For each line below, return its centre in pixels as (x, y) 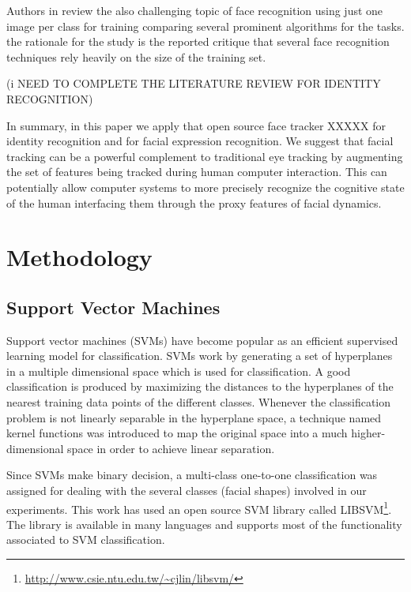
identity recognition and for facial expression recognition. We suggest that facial (200, 141)
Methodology (79, 257)
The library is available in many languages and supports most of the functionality (204, 524)
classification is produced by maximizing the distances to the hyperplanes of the (200, 386)
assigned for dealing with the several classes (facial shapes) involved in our (187, 491)
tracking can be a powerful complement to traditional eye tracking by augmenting (205, 156)
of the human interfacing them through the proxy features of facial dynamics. (194, 202)
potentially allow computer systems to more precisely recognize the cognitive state (205, 187)
